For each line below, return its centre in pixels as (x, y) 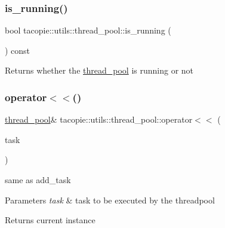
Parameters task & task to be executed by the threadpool (110, 200)
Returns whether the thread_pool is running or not (99, 70)
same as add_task (38, 180)
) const (18, 50)
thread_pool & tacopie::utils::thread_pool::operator (99, 119)
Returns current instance (50, 220)
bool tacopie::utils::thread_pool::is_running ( (88, 30)
